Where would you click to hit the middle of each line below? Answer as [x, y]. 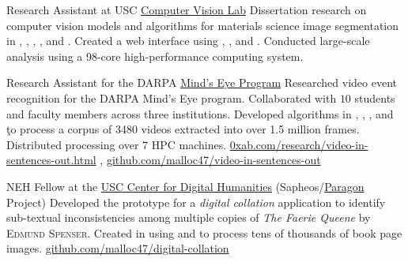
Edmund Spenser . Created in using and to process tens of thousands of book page [204, 232]
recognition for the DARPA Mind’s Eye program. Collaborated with [172, 97]
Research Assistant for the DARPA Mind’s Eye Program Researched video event [202, 82]
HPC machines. [189, 144]
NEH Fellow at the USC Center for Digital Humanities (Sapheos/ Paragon [185, 186]
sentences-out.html [51, 160]
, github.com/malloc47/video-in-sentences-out [210, 160]
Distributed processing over [73, 144]
